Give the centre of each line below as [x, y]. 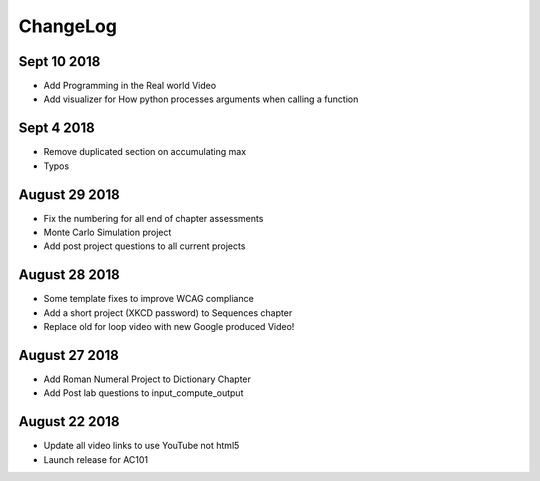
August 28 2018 [69, 275]
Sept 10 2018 [59, 61]
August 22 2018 [69, 421]
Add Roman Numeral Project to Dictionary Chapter [147, 379]
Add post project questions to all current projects [144, 246]
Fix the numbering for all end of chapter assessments [153, 218]
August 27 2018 [69, 355]
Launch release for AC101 [96, 459]
